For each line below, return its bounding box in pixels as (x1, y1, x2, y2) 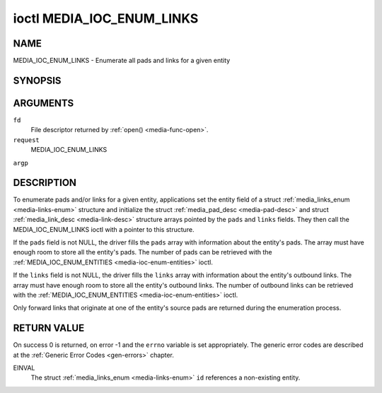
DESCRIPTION (13, 177, 77, 189)
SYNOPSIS (13, 74, 62, 86)
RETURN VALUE (13, 322, 85, 334)
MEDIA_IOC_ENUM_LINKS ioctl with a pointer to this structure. (13, 225, 195, 233)
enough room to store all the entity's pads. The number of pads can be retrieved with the (13, 248, 272, 257)
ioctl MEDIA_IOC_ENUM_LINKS (13, 11, 199, 26)
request (13, 136, 40, 144)
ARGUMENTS (13, 97, 74, 109)
